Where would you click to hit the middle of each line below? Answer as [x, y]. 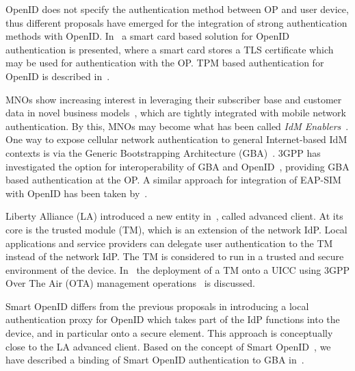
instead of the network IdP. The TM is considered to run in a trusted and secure [175, 256]
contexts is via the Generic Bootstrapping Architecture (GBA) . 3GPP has [163, 152]
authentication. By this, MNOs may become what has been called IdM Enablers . [177, 126]
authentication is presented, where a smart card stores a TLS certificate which [170, 49]
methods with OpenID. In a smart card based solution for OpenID [148, 36]
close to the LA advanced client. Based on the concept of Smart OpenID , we [168, 346]
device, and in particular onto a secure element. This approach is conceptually [169, 333]
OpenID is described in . [58, 76]
